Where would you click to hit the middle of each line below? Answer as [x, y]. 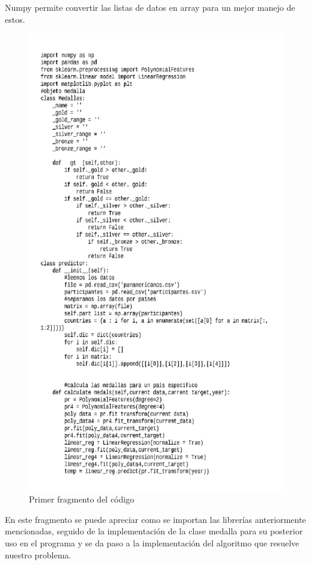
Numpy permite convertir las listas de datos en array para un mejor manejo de [150, 7]
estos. [15, 19]
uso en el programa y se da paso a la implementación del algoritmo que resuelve [152, 542]
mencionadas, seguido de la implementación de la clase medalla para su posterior [154, 531]
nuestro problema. [38, 554]
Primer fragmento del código [82, 499]
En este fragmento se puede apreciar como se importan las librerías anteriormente [155, 519]
